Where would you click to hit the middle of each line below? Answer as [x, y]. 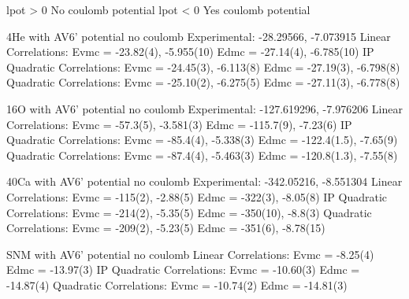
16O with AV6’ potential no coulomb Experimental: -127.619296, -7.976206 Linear [204, 108]
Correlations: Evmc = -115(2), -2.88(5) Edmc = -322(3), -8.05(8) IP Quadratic [197, 196]
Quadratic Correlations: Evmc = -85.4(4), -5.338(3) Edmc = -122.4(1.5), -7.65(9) [202, 140]
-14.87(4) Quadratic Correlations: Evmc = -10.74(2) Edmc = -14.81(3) [177, 284]
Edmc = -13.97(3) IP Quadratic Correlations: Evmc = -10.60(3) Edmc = [183, 269]
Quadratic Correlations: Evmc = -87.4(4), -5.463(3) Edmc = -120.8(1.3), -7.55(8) [202, 155]
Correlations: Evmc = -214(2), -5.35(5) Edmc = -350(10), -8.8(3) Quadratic [189, 212]
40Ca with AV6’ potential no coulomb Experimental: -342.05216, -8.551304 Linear [204, 181]
